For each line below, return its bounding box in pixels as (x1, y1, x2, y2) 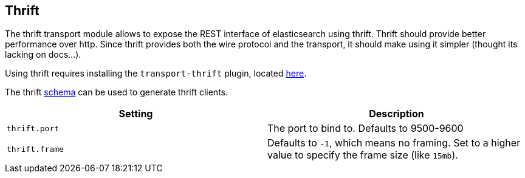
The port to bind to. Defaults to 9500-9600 (267, 122, 464, 135)
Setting (118, 108, 153, 120)
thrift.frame (7, 144, 64, 154)
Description (369, 108, 424, 120)
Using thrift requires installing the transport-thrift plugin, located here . (5, 68, 307, 79)
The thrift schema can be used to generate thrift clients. (5, 87, 228, 98)
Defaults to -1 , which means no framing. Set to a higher (267, 137, 521, 149)
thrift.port (7, 123, 60, 133)
